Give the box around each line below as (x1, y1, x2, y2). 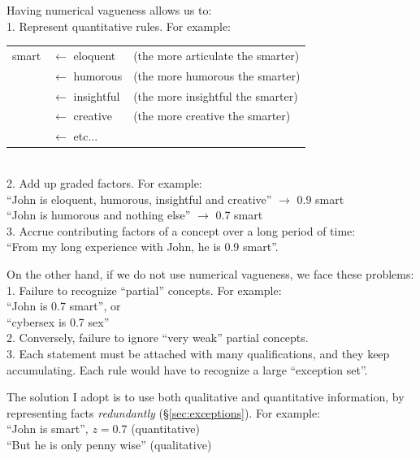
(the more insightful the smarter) (133, 87, 298, 104)
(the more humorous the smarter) (133, 67, 301, 84)
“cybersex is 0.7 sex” (6, 313, 110, 330)
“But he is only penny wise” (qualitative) (6, 435, 212, 453)
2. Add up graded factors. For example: (6, 175, 202, 191)
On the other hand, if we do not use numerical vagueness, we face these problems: (6, 265, 414, 282)
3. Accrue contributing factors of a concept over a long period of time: (6, 222, 356, 239)
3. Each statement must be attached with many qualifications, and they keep (6, 344, 390, 362)
